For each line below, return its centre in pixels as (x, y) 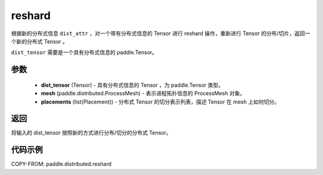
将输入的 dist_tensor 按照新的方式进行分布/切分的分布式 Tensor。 (91, 133)
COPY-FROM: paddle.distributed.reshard (61, 164)
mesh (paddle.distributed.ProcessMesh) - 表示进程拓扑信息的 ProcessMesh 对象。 (143, 93)
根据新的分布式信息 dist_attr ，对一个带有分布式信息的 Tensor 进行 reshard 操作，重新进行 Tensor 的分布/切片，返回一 (161, 33)
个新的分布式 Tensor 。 (39, 41)
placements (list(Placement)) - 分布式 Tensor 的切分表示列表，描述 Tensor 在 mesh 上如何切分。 (160, 102)
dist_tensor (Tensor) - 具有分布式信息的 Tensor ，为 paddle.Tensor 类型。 (132, 85)
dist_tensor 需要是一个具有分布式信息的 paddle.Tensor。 (84, 52)
